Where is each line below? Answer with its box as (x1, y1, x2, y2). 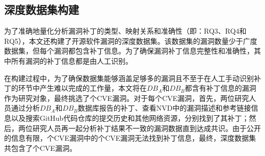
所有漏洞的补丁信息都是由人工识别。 (11, 55, 132, 66)
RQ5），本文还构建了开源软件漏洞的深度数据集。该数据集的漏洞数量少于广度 (4, 35, 257, 46)
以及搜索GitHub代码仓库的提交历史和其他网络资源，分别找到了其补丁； (11, 112, 249, 123)
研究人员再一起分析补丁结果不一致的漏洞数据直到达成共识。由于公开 (32, 122, 261, 133)
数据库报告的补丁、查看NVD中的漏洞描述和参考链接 (77, 102, 251, 113)
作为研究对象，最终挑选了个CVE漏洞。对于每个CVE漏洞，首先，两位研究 (4, 92, 249, 103)
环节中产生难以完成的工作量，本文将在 (18, 83, 147, 93)
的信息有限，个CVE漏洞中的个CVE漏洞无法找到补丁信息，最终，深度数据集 (4, 133, 256, 143)
